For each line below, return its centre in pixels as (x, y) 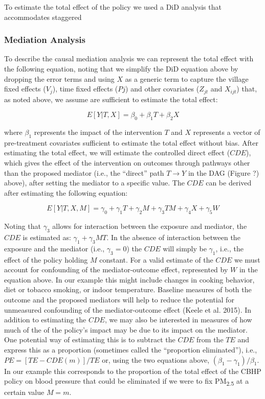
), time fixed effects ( (85, 89)
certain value (24, 392)
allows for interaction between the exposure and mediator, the (150, 226)
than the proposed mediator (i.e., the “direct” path (84, 172)
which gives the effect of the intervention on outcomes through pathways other (127, 163)
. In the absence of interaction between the (173, 237)
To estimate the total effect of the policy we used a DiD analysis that (113, 7)
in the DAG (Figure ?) (224, 172)
